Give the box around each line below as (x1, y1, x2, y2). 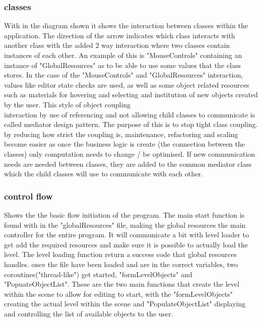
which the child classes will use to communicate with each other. (4, 168, 203, 179)
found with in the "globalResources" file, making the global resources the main (4, 219, 246, 230)
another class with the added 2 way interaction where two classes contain (4, 40, 230, 50)
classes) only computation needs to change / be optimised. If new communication (4, 148, 255, 159)
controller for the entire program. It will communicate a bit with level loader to (4, 229, 249, 240)
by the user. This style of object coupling (4, 99, 131, 109)
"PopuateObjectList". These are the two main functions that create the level (4, 279, 239, 289)
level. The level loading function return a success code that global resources (4, 249, 237, 260)
